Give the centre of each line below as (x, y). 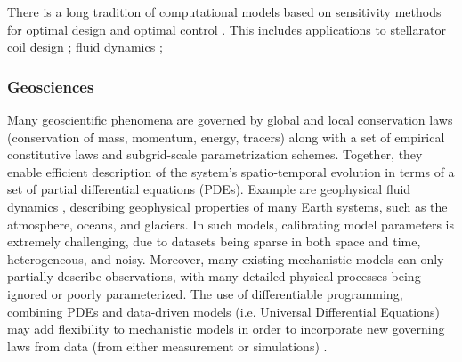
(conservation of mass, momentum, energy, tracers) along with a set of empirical (226, 137)
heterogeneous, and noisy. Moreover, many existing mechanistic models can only (226, 258)
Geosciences (51, 86)
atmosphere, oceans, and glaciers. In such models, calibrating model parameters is (231, 224)
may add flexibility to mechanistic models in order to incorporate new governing (226, 329)
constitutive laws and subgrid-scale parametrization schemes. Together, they (215, 154)
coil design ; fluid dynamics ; (85, 47)
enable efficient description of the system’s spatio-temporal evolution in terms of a (231, 171)
